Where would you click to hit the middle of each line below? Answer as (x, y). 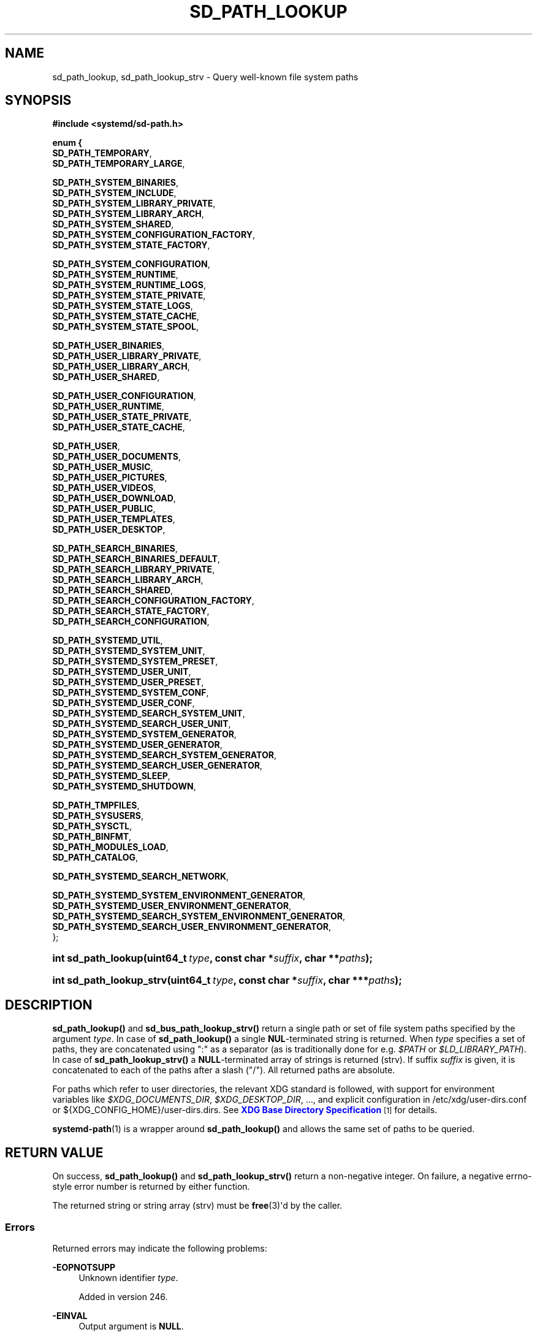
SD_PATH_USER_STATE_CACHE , (119, 427)
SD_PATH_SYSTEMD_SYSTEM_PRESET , (135, 661)
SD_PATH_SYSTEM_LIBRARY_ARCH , (128, 214)
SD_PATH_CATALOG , (95, 858)
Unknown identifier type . (128, 1277)
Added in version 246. (123, 1296)
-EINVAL (70, 1315)
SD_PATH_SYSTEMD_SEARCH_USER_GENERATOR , (157, 766)
